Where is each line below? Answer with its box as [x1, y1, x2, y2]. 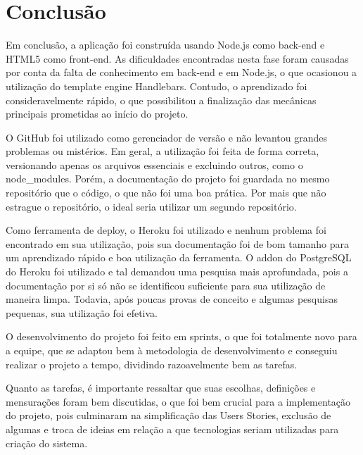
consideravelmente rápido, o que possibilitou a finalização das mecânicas [6, 92, 317, 107]
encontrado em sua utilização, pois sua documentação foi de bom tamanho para [6, 236, 349, 251]
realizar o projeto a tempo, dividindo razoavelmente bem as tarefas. [6, 356, 298, 371]
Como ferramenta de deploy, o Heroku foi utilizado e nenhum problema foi [6, 223, 326, 237]
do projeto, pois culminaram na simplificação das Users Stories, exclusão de [6, 408, 331, 423]
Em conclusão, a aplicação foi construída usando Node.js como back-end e [6, 37, 325, 52]
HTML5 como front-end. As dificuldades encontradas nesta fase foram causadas [6, 51, 349, 66]
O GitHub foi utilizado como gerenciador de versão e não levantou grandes [6, 130, 327, 144]
